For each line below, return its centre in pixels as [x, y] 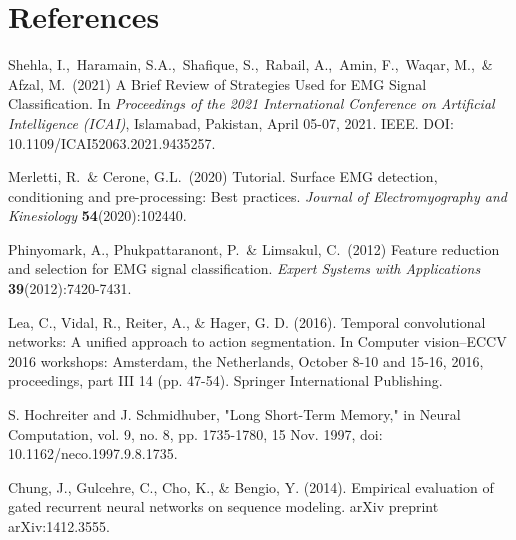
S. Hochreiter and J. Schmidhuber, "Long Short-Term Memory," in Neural [234, 414]
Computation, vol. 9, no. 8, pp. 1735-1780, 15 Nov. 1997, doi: [195, 433]
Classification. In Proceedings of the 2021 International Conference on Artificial [251, 103]
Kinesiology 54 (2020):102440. [97, 215]
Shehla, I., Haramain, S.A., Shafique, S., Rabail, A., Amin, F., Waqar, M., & [250, 64]
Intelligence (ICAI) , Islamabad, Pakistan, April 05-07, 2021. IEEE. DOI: [231, 122]
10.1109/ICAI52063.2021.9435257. [112, 142]
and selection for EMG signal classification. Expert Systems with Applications [244, 268]
